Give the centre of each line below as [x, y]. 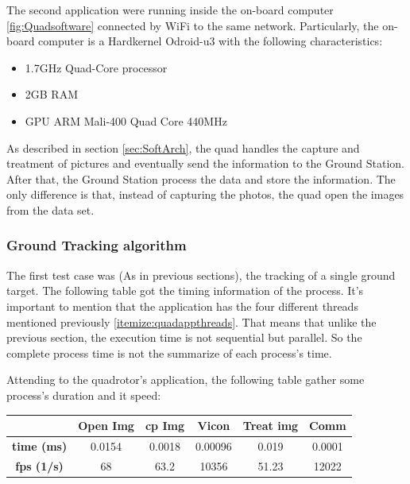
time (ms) [40, 445]
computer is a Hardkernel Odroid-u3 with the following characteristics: [211, 41]
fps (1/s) [39, 465]
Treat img [271, 425]
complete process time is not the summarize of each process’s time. [169, 352]
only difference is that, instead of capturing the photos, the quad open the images [205, 194]
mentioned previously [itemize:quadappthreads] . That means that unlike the [191, 321]
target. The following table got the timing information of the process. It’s [185, 290]
